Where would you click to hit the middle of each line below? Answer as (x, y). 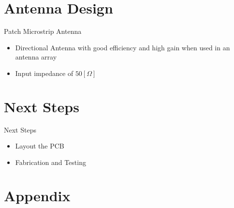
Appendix (37, 195)
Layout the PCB (40, 146)
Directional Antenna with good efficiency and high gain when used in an (123, 47)
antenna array (36, 57)
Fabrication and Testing (51, 162)
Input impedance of (44, 73)
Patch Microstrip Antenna (43, 31)
